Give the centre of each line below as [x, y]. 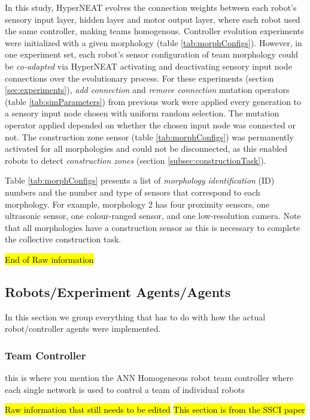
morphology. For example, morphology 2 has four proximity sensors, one [137, 204]
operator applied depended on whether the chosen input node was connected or [151, 124]
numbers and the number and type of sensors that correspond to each [133, 192]
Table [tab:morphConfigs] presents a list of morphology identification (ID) [140, 180]
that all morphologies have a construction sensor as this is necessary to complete [153, 227]
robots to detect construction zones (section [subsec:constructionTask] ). [136, 160]
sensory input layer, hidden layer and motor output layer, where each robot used [153, 19]
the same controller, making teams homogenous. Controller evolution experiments [154, 31]
